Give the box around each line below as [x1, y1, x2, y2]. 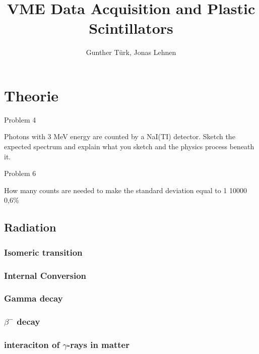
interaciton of [4, 338, 60, 351]
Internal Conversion [4, 269, 87, 281]
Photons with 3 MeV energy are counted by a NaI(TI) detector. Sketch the [4, 131, 235, 142]
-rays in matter [67, 338, 129, 351]
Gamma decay [4, 292, 63, 305]
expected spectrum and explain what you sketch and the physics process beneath [4, 141, 254, 152]
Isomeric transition [4, 246, 83, 258]
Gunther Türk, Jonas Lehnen [86, 47, 176, 57]
